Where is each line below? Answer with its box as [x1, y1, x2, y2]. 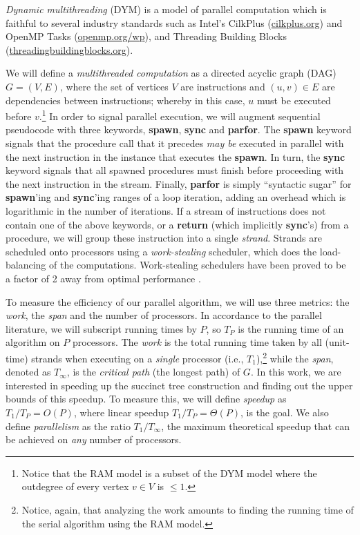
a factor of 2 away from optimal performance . [6, 271, 201, 285]
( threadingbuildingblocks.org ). [6, 42, 133, 57]
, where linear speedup [73, 405, 169, 419]
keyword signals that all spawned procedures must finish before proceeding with [6, 163, 344, 177]
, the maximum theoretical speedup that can [161, 418, 350, 433]
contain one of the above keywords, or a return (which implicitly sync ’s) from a [6, 217, 349, 231]
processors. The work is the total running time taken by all [72, 335, 322, 349]
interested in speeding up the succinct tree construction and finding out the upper [6, 378, 353, 392]
